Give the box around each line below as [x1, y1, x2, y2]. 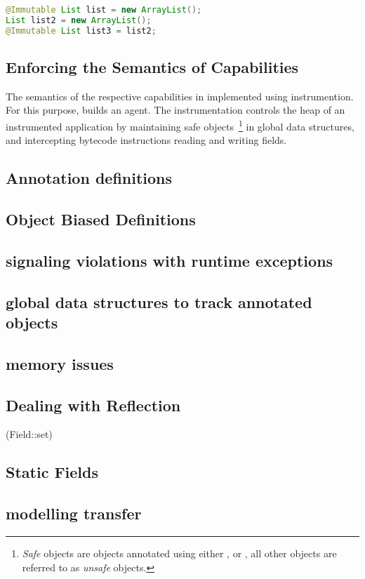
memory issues [6, 352, 114, 374]
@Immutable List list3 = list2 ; [6, 25, 157, 36]
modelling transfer [6, 503, 142, 524]
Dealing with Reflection [6, 394, 181, 415]
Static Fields [6, 461, 99, 483]
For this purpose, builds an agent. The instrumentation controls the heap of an [6, 102, 345, 117]
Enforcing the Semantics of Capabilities [6, 56, 299, 78]
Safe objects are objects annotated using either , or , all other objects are [22, 545, 337, 560]
